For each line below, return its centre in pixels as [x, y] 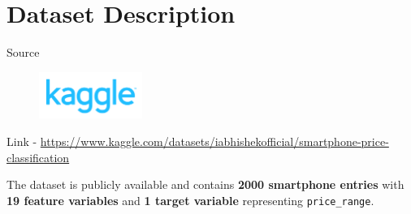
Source [23, 52]
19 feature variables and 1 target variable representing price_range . [190, 200]
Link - [22, 141]
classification [38, 157]
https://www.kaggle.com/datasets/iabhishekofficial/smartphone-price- [214, 141]
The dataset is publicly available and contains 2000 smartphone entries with [205, 184]
